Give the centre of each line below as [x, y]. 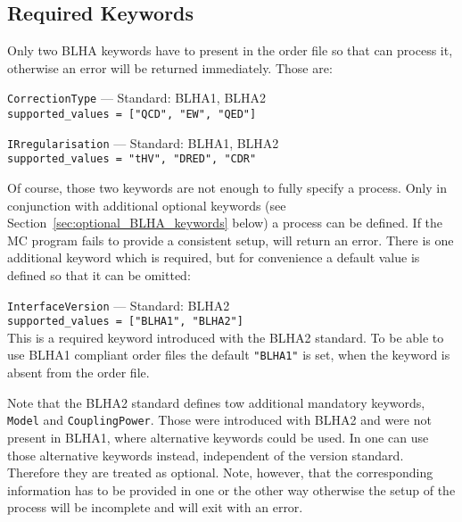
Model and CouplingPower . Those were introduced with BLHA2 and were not [219, 420]
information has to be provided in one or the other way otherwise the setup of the [231, 489]
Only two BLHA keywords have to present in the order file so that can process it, [230, 50]
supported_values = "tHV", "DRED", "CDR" [132, 159]
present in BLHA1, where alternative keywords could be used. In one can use [218, 437]
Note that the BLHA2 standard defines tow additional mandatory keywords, [216, 402]
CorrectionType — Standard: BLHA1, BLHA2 [137, 98]
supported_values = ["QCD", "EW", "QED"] [132, 115]
